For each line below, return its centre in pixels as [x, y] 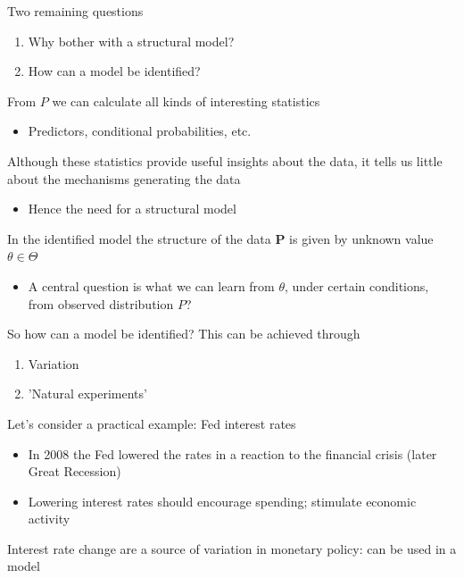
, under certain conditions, [357, 285]
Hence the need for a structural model [132, 209]
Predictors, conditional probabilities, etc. [140, 131]
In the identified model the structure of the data [139, 238]
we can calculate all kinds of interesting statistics [186, 101]
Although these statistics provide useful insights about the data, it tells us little [225, 160]
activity [49, 519]
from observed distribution [101, 303]
